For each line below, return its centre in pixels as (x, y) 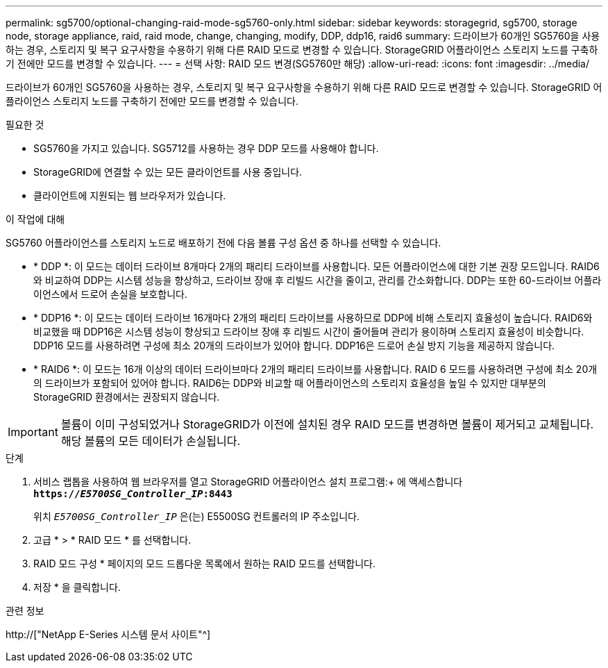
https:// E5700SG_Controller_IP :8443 (133, 494)
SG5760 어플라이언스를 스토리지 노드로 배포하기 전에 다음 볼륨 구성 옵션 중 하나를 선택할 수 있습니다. (223, 243)
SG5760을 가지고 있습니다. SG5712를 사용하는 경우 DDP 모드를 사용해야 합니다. (206, 148)
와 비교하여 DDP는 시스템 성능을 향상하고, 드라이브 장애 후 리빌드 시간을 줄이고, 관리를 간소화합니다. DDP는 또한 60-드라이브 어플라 (318, 280)
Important (33, 432)
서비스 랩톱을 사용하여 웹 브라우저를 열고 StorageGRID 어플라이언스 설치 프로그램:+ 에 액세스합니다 (248, 482)
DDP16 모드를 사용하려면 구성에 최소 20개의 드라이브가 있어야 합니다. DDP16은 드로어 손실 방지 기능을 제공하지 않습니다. (294, 345)
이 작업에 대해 (35, 219)
